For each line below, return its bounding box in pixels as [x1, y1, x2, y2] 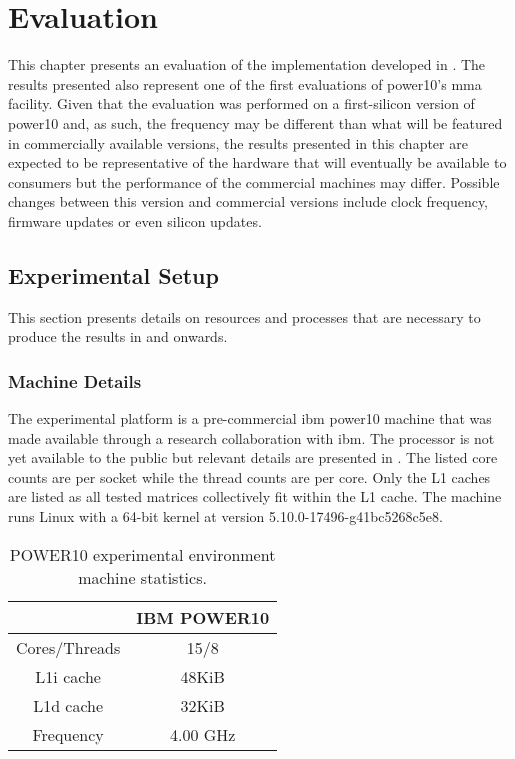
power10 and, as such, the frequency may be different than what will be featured [8, 112, 503, 133]
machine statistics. [78, 565, 207, 589]
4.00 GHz [169, 722, 236, 746]
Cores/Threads [16, 635, 121, 659]
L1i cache [35, 664, 101, 688]
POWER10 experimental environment [9, 542, 276, 566]
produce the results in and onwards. [8, 326, 228, 347]
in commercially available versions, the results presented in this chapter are [8, 132, 468, 153]
